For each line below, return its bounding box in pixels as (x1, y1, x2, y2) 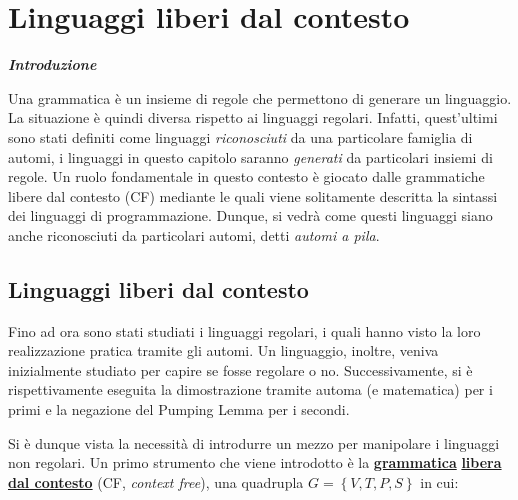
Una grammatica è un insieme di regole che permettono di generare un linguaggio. (8, 87, 512, 108)
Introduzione (8, 54, 97, 75)
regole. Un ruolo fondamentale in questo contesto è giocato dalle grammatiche (8, 166, 485, 187)
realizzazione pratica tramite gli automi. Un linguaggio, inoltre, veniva (8, 340, 439, 361)
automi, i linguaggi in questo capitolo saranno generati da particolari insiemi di (8, 146, 493, 167)
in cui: (420, 471, 459, 492)
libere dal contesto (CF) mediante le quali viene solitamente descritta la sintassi (8, 185, 498, 206)
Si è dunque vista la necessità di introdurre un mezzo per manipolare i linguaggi (8, 432, 500, 453)
